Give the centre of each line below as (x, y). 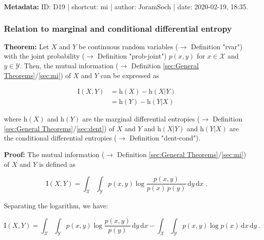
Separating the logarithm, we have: (56, 206)
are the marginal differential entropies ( (141, 119)
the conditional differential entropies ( (60, 138)
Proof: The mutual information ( (54, 154)
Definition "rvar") (217, 46)
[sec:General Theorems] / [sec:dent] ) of (59, 128)
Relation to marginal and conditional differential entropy (118, 28)
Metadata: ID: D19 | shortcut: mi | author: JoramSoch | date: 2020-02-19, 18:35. (126, 6)
